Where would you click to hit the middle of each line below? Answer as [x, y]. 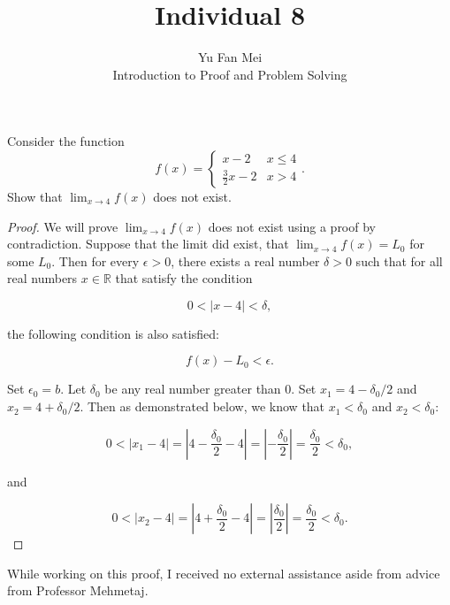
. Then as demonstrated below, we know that [202, 406]
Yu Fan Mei [230, 57]
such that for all [399, 260]
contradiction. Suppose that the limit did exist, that [148, 244]
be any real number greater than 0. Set [210, 389]
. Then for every [95, 260]
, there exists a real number [245, 260]
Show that [35, 196]
